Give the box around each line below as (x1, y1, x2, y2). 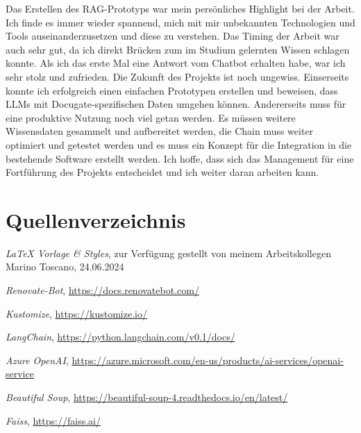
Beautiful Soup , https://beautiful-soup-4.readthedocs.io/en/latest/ (6, 390, 288, 404)
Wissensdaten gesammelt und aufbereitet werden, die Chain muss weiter (6, 124, 314, 138)
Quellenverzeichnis (6, 205, 186, 234)
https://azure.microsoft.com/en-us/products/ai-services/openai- (72, 352, 344, 367)
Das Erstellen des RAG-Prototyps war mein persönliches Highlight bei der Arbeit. (6, 1, 355, 15)
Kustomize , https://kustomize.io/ (6, 306, 147, 320)
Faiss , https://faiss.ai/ (6, 413, 101, 427)
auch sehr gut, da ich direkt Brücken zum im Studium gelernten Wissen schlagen (6, 42, 350, 56)
